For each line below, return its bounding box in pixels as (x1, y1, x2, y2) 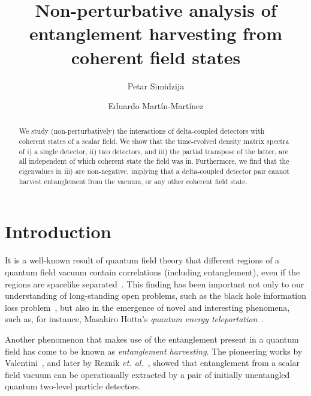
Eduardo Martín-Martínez (108, 100, 204, 112)
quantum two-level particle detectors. (5, 380, 141, 392)
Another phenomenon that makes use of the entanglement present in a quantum (5, 332, 299, 345)
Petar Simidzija (127, 79, 185, 92)
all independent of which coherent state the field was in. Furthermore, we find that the (19, 156, 289, 166)
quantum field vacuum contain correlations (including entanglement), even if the (5, 265, 300, 278)
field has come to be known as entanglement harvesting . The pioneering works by (5, 344, 303, 357)
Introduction (5, 219, 111, 244)
